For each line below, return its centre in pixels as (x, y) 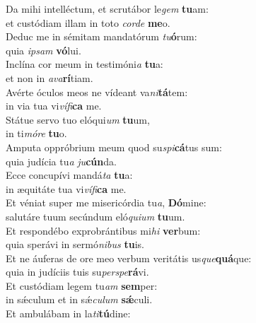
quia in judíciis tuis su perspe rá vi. (77, 272)
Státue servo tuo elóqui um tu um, (78, 119)
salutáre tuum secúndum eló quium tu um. (95, 216)
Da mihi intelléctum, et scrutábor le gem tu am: (107, 8)
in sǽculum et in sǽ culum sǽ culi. (79, 299)
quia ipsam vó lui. (43, 50)
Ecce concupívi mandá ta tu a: (69, 175)
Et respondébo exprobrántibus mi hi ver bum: (103, 230)
